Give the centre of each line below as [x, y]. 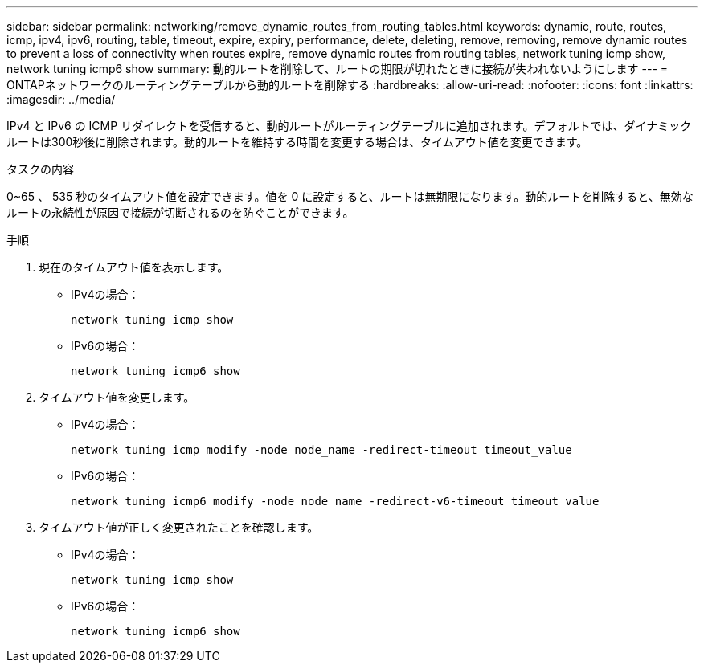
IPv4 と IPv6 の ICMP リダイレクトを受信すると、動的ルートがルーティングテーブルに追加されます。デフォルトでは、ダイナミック [349, 126]
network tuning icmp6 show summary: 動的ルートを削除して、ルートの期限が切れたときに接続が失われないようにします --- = [338, 69]
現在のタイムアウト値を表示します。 [134, 267]
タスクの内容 [40, 169]
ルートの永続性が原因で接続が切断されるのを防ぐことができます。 [180, 212]
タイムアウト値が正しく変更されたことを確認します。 [179, 527]
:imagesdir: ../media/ [61, 99]
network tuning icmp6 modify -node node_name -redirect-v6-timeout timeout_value [335, 501]
